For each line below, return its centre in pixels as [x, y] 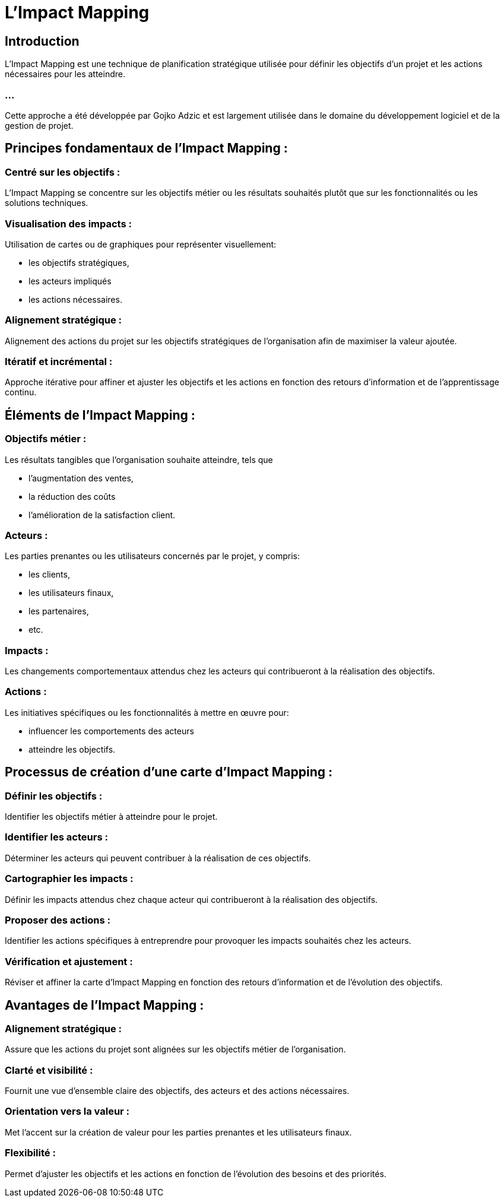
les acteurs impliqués [70, 281]
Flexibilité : [30, 1153]
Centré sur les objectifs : [63, 172]
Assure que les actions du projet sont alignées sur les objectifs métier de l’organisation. [175, 1049]
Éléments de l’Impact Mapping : [100, 415]
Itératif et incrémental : [59, 362]
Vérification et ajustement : [69, 961]
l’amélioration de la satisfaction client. [102, 515]
